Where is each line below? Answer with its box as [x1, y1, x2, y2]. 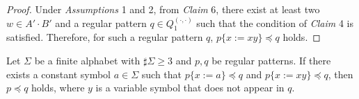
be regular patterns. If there [212, 53, 331, 67]
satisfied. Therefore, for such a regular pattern [6, 30, 203, 44]
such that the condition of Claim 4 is [196, 15, 353, 30]
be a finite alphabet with [34, 53, 141, 67]
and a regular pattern [55, 15, 147, 30]
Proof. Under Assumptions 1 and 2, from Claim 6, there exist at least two [6, 2, 320, 16]
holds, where [31, 80, 85, 95]
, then [328, 66, 353, 81]
